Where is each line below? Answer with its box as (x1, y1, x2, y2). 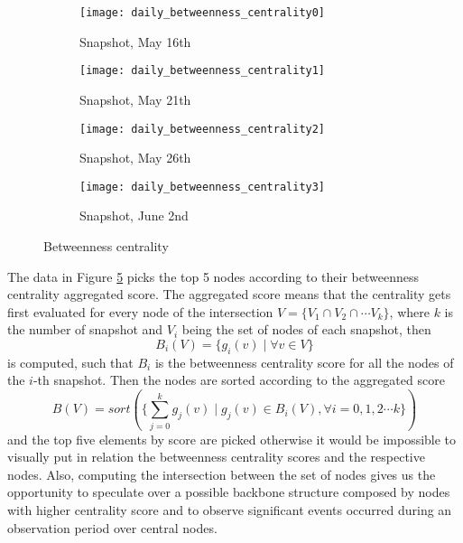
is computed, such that (7, 352, 134, 371)
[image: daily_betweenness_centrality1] (79, 64, 326, 78)
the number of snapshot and (7, 320, 163, 339)
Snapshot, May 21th (79, 89, 191, 108)
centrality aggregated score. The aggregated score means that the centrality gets (7, 285, 451, 304)
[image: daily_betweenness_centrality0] (79, 6, 326, 19)
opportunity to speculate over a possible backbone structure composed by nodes (7, 482, 450, 501)
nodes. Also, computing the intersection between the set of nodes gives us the (7, 464, 436, 483)
